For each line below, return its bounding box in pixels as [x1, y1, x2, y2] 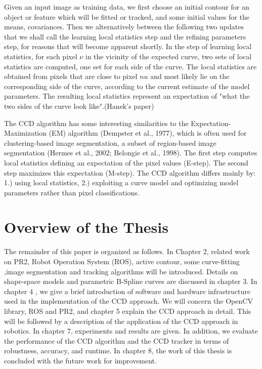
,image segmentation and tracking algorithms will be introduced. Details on [4, 266, 238, 276]
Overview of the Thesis [4, 217, 168, 237]
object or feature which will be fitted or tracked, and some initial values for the [4, 11, 249, 22]
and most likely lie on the [150, 71, 230, 81]
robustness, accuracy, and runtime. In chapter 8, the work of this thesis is [4, 345, 232, 356]
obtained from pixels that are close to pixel [4, 71, 138, 81]
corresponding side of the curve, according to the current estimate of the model [4, 80, 250, 91]
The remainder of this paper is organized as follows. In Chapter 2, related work [4, 246, 250, 257]
